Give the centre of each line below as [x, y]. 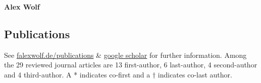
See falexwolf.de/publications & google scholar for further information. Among [125, 55]
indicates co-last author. [195, 74]
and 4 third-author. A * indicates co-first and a [77, 74]
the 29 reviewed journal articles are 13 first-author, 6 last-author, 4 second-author [131, 65]
